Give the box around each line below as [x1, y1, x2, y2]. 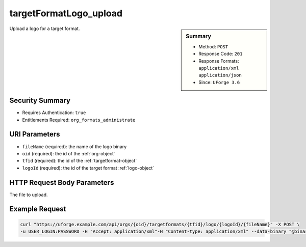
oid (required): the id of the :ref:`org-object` [22, 150, 116, 156]
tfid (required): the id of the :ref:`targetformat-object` [22, 158, 137, 164]
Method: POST [198, 43, 228, 49]
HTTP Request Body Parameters [9, 178, 114, 187]
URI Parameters [9, 130, 61, 139]
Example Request [9, 205, 66, 213]
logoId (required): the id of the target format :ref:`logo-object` [22, 164, 155, 171]
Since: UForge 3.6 [198, 79, 240, 85]
